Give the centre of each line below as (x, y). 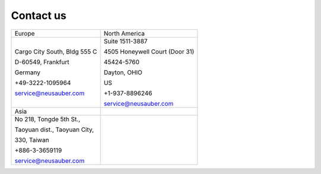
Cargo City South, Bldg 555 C (56, 52)
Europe (25, 33)
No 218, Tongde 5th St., (47, 119)
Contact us (39, 15)
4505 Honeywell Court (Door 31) (149, 52)
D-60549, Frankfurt (42, 62)
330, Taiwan (32, 140)
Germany (28, 72)
